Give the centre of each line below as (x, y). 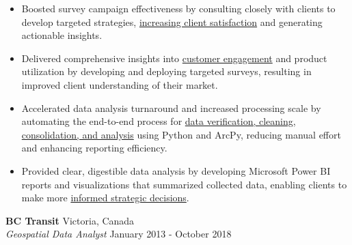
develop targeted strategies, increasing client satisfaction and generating (172, 21)
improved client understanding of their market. (120, 84)
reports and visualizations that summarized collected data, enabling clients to (184, 184)
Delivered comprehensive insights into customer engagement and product (174, 58)
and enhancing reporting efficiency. (94, 148)
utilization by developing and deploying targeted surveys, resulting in (166, 71)
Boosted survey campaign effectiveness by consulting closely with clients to (178, 8)
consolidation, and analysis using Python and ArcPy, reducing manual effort (181, 134)
